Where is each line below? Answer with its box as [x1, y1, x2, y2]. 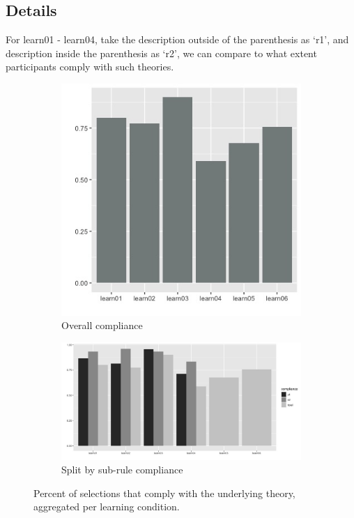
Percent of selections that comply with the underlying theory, [33, 485, 295, 500]
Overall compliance [61, 318, 143, 333]
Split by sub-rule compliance [61, 462, 183, 477]
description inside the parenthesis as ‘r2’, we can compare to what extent [6, 45, 317, 60]
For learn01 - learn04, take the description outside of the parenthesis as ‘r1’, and [6, 32, 349, 47]
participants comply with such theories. [6, 59, 174, 74]
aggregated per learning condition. [33, 499, 180, 514]
